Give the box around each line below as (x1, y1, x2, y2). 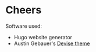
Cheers (5, 3, 42, 17)
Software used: (5, 23, 42, 29)
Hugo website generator (13, 34, 73, 40)
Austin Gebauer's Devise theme (13, 40, 90, 47)
